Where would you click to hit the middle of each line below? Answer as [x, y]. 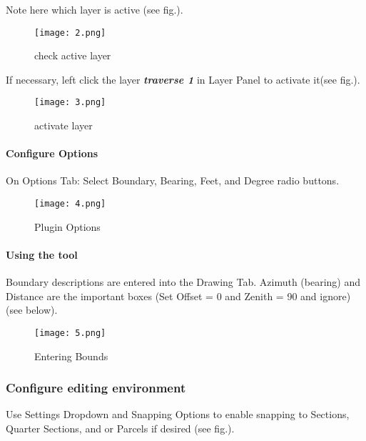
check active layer [73, 55]
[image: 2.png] [70, 33]
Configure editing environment [96, 388]
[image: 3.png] [70, 103]
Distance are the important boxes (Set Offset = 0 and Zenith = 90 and [161, 296]
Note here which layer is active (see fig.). [95, 9]
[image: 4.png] [70, 204]
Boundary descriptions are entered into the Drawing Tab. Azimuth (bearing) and [183, 282]
